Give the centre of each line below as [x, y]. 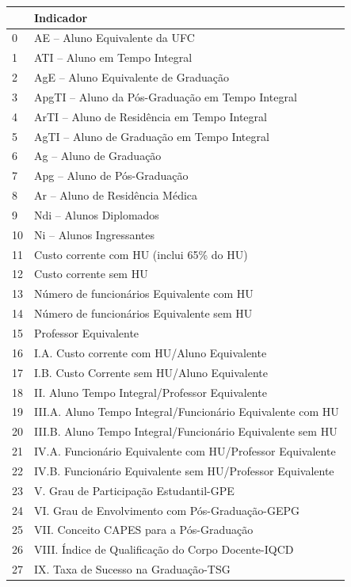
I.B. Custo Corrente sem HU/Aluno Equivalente [151, 372]
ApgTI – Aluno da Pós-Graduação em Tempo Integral [166, 96]
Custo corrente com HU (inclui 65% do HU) [141, 254]
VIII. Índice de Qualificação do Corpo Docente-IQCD [164, 549]
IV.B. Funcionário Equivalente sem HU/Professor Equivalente [184, 470]
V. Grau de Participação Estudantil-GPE [134, 490]
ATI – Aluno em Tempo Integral [113, 57]
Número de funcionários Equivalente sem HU [143, 313]
